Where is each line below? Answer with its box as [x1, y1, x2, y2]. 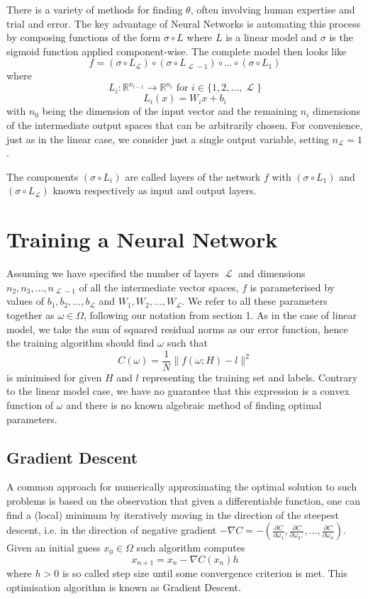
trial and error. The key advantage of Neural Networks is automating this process [6, 16, 361, 30]
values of [6, 293, 44, 308]
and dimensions [238, 266, 306, 281]
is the [329, 30, 353, 45]
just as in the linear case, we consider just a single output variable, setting [6, 131, 329, 146]
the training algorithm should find [6, 335, 155, 350]
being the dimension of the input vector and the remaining [42, 103, 298, 118]
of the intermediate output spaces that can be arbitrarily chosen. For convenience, [6, 118, 363, 133]
